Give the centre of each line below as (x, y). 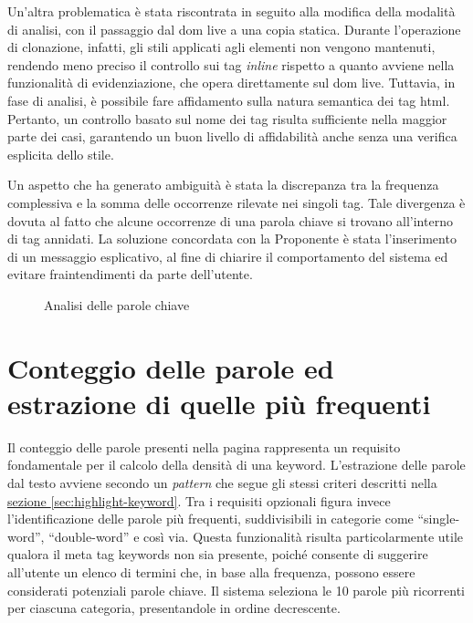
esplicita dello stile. (61, 154)
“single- (439, 519)
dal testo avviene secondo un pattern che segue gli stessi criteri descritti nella (222, 483)
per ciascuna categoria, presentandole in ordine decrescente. (174, 608)
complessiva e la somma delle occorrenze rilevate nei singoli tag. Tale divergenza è (236, 202)
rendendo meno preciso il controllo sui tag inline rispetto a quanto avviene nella (231, 64)
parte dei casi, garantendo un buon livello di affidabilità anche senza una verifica (232, 136)
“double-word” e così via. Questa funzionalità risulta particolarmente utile (256, 536)
